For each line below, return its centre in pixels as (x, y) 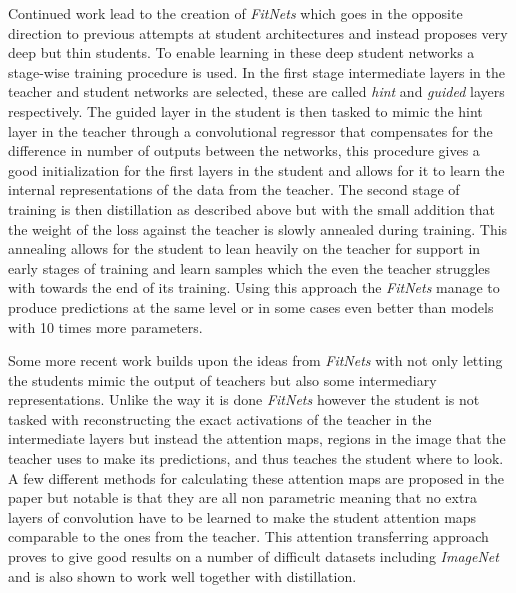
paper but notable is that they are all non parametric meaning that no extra (242, 497)
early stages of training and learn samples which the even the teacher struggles (249, 267)
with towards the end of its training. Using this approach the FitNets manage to (254, 287)
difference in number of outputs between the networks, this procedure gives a (244, 150)
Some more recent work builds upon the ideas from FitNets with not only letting (255, 360)
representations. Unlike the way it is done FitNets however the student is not (244, 399)
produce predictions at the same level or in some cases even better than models (251, 306)
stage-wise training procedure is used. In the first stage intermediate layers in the (256, 71)
